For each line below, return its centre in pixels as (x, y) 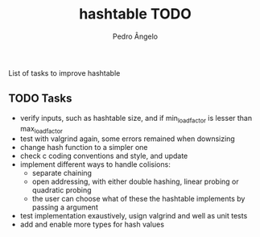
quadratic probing (62, 190)
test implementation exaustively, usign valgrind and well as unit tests (134, 216)
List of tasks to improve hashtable (64, 73)
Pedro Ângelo (135, 36)
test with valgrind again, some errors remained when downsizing (127, 139)
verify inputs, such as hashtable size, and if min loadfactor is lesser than (136, 119)
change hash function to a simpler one (84, 148)
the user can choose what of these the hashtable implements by (138, 199)
